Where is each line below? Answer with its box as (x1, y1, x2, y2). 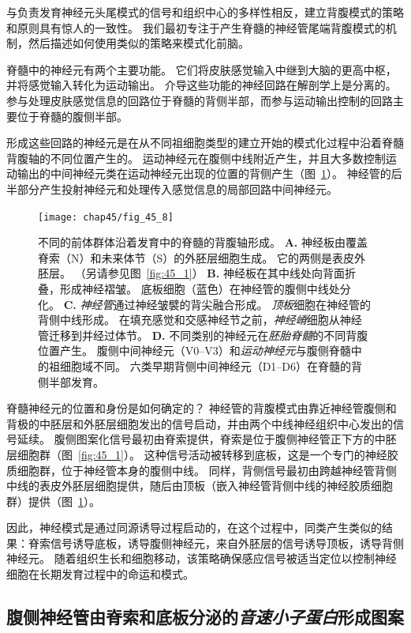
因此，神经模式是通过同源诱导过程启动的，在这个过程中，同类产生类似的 (6, 519, 382, 536)
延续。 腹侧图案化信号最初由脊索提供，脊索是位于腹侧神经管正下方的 (17, 431, 375, 447)
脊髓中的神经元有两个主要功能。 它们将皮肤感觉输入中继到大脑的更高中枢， (6, 61, 397, 77)
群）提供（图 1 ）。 (6, 492, 100, 509)
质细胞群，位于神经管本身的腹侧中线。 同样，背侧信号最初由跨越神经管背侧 (6, 462, 397, 478)
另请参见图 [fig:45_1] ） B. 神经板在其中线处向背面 (85, 265, 345, 281)
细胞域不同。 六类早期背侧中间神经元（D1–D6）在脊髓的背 (59, 357, 363, 374)
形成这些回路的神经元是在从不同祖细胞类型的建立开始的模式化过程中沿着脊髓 (6, 134, 404, 151)
